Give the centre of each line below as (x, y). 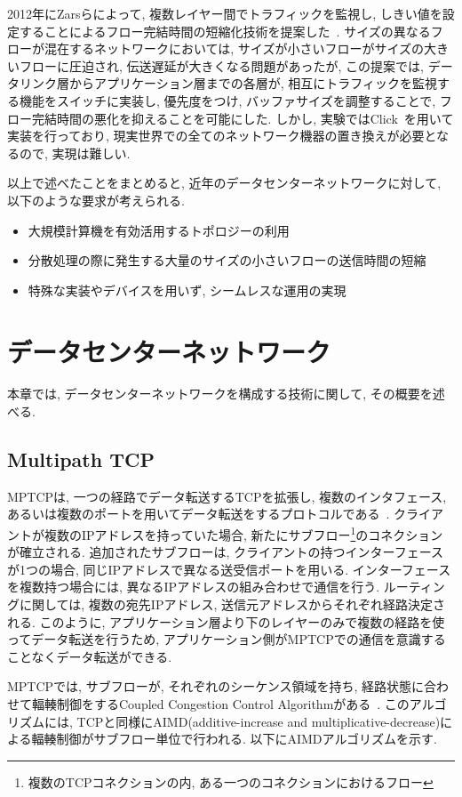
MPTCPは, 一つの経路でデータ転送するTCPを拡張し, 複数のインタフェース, (227, 496)
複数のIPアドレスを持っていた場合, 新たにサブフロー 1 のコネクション (243, 533)
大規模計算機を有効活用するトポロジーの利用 (159, 230)
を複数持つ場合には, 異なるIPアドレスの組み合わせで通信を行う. (194, 587)
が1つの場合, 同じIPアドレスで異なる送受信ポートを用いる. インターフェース (229, 569)
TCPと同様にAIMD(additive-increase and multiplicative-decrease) (259, 721)
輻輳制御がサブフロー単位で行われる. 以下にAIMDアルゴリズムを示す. (234, 739)
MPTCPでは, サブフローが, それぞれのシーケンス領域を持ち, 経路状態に (216, 686)
